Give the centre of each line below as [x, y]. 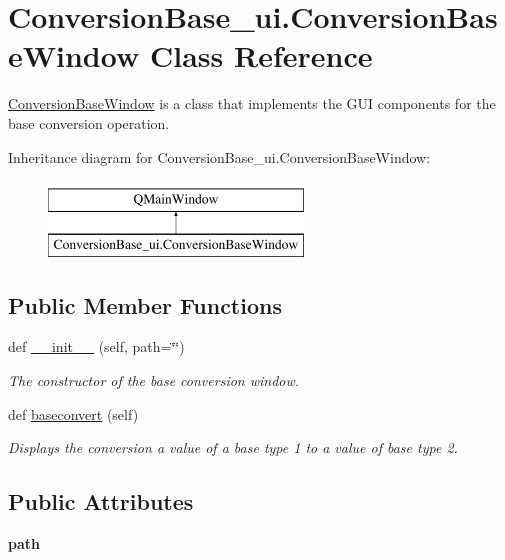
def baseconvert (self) [73, 413]
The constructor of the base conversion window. [154, 380]
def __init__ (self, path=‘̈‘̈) [96, 346]
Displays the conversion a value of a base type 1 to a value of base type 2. [233, 447]
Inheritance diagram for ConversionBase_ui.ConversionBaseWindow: [219, 156]
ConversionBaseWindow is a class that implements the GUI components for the [252, 103]
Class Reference [261, 55]
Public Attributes [101, 501]
